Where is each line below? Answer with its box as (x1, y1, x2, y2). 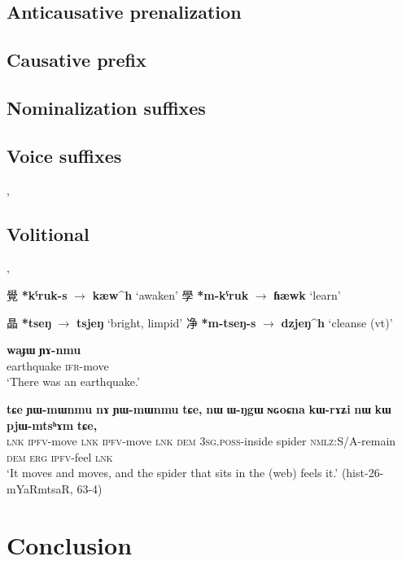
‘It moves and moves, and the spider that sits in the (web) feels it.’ (7, 464, 339, 481)
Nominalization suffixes (7, 94, 206, 120)
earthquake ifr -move (7, 357, 109, 374)
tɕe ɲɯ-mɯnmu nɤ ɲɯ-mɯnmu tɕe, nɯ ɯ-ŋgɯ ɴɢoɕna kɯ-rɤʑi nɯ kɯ (7, 400, 391, 417)
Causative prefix (7, 47, 146, 72)
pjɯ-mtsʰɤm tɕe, (7, 416, 98, 433)
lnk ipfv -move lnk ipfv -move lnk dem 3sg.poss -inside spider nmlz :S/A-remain (7, 432, 396, 449)
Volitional (7, 221, 90, 246)
